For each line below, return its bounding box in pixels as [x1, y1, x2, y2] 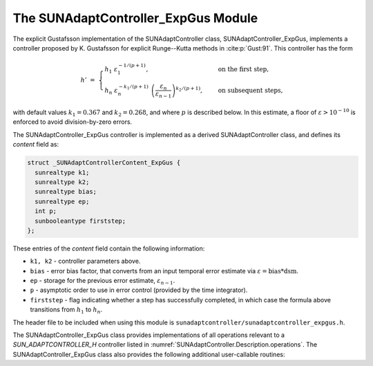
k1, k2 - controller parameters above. [30, 257, 141, 266]
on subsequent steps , [218, 86, 283, 94]
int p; [35, 208, 57, 215]
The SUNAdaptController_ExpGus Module [12, 10, 258, 26]
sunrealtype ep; [35, 197, 90, 205]
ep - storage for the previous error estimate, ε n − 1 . [30, 277, 175, 286]
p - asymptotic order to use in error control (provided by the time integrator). [30, 286, 248, 294]
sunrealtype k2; [35, 178, 90, 186]
